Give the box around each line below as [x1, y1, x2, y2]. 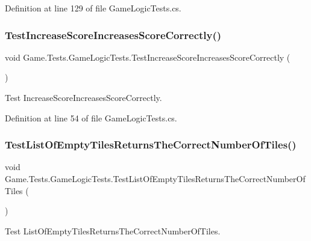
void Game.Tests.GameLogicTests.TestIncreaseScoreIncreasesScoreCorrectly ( [5, 50, 291, 63]
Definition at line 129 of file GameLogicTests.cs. [5, 2, 181, 14]
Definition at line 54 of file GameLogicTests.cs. [5, 111, 177, 124]
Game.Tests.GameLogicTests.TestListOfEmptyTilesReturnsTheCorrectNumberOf [5, 172, 306, 185]
